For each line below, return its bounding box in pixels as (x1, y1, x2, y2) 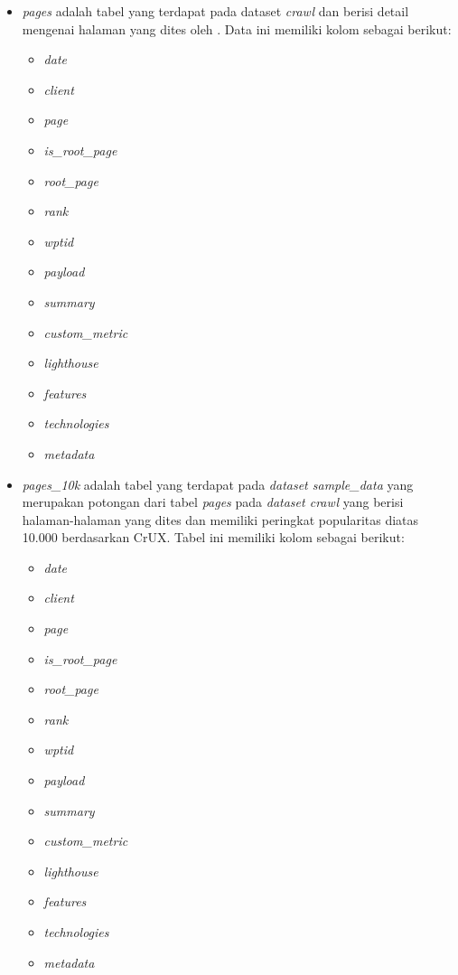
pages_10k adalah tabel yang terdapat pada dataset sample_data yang (22, 474, 414, 493)
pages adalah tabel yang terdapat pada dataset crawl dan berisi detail (22, 2, 409, 20)
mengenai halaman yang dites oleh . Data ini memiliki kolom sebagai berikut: (22, 19, 452, 38)
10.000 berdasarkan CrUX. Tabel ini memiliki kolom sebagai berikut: (22, 528, 405, 547)
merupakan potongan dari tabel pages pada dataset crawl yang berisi (22, 492, 404, 511)
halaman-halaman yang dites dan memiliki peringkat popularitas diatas (22, 510, 419, 529)
